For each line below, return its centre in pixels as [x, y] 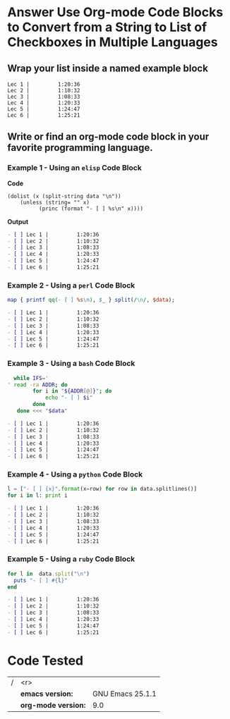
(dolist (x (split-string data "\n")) [64, 196]
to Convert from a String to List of [107, 27]
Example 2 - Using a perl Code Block [71, 285]
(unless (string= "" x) [55, 202]
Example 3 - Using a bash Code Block [71, 364]
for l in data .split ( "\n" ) [49, 574]
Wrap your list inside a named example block [108, 68]
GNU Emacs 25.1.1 [125, 694]
